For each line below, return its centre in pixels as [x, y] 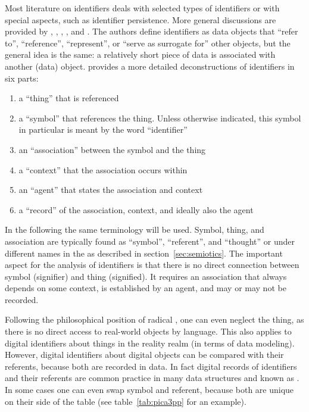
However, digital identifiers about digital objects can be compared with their [144, 355]
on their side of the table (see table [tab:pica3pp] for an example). [126, 401]
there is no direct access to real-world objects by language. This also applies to [148, 331]
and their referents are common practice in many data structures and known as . [152, 378]
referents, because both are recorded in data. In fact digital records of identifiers [151, 366]
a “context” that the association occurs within [103, 169]
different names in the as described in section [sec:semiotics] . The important [144, 253]
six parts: [22, 78]
